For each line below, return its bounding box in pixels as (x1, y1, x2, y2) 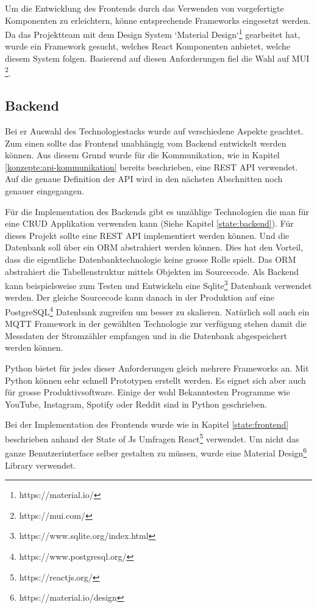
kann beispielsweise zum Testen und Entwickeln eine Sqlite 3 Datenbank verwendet (5, 277, 312, 291)
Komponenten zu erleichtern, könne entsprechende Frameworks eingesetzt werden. (5, 13, 311, 26)
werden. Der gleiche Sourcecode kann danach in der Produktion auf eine (5, 291, 275, 304)
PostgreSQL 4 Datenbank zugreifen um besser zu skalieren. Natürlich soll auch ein (5, 304, 310, 318)
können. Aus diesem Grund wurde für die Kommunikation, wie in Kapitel (5, 148, 280, 161)
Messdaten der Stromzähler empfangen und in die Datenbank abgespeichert (5, 329, 287, 342)
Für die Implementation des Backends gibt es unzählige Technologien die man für (5, 205, 309, 218)
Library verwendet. (5, 458, 76, 471)
